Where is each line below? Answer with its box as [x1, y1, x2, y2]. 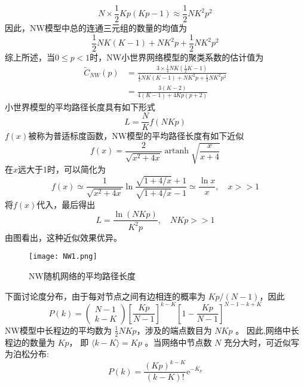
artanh [164, 147, 189, 156]
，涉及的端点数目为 [136, 323, 212, 336]
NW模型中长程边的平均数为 [5, 323, 112, 336]
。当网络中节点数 [145, 335, 212, 348]
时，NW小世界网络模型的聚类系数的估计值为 [90, 50, 264, 63]
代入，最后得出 [36, 198, 96, 210]
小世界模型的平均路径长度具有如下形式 [5, 100, 155, 113]
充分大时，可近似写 [223, 335, 299, 348]
